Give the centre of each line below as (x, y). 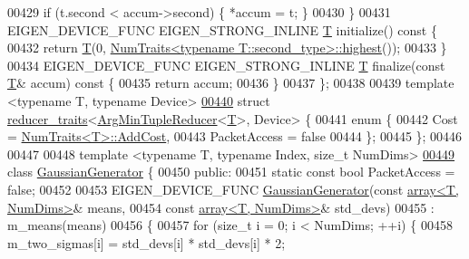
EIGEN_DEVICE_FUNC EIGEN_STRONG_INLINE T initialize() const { (222, 29)
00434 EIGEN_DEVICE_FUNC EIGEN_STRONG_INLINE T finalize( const (226, 65)
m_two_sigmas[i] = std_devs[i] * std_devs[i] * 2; (147, 242)
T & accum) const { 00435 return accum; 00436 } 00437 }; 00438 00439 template (231, 83)
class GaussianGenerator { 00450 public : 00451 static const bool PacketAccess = (231, 172)
